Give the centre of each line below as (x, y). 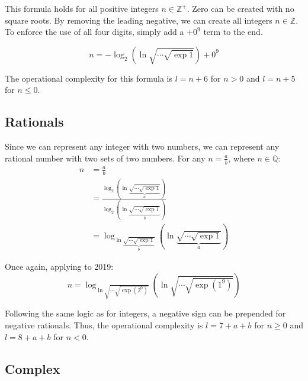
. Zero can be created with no (240, 8)
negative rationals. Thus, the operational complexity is (104, 325)
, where (241, 158)
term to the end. (233, 32)
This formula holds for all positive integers (82, 8)
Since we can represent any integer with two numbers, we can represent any (142, 146)
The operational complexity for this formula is (89, 78)
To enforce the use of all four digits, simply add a (94, 32)
